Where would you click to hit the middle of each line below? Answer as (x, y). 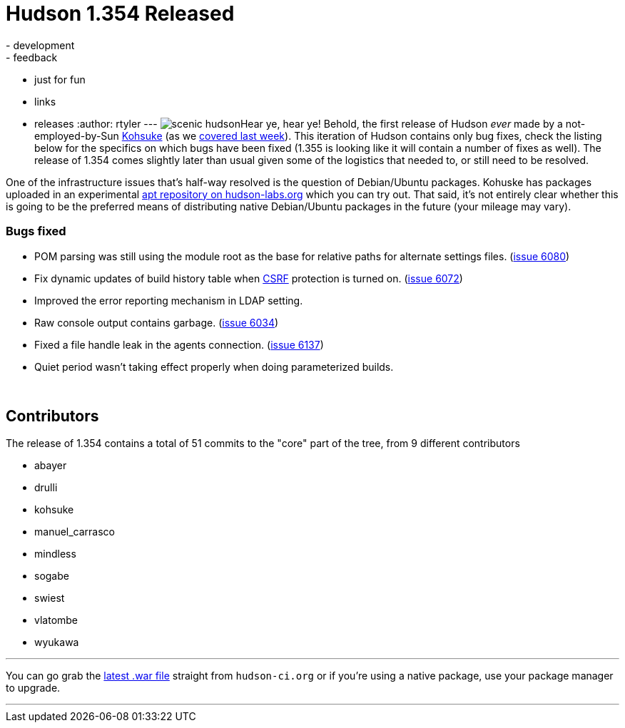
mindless (55, 554)
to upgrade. (33, 688)
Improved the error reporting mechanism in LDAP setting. (169, 300)
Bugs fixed (36, 231)
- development (40, 45)
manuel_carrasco (75, 532)
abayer (51, 466)
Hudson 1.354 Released (120, 14)
